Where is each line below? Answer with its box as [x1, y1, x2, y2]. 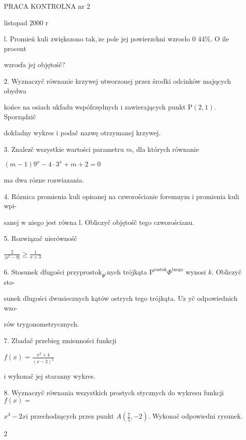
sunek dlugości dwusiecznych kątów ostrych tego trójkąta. [4, 293, 176, 303]
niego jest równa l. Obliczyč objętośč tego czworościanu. [28, 217, 195, 227]
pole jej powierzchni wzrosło [106, 34, 190, 44]
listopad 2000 [4, 17, 43, 27]
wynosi [185, 266, 206, 276]
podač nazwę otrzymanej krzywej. [60, 128, 161, 138]
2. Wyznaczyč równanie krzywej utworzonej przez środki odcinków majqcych [4, 75, 231, 86]
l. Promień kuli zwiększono [4, 34, 83, 44]
